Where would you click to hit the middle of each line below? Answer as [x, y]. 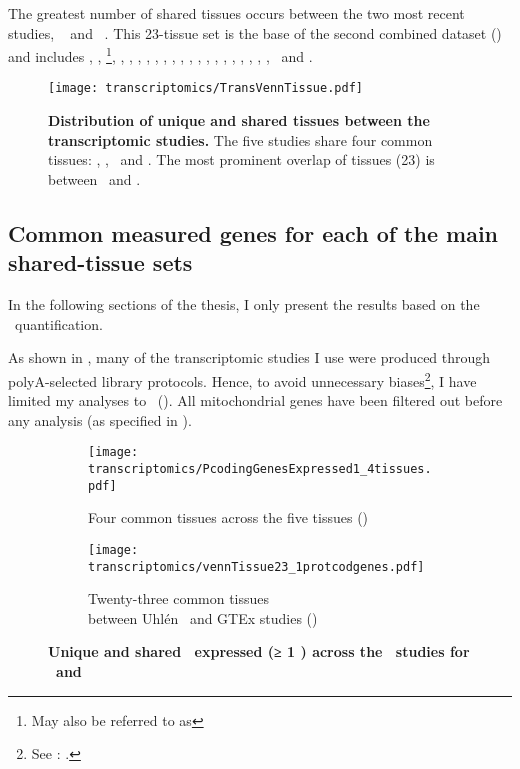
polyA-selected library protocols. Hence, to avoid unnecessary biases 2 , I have [242, 379]
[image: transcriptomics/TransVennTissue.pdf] [205, 88]
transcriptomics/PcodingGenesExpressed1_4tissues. [260, 468]
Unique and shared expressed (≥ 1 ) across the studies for [259, 651]
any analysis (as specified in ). [100, 419]
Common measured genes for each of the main [253, 232]
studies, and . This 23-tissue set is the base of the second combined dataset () [255, 32]
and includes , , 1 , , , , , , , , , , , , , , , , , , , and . [160, 54]
